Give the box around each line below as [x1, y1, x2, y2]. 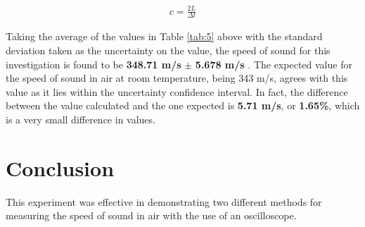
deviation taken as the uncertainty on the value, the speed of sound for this [6, 42, 331, 57]
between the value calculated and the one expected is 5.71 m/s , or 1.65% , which [6, 98, 360, 113]
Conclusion [6, 153, 115, 182]
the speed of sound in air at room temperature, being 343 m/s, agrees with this [6, 70, 348, 85]
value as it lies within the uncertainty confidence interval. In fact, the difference [6, 84, 348, 99]
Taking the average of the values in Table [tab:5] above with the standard [6, 29, 323, 44]
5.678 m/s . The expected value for [195, 56, 352, 71]
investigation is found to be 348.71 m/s [6, 56, 181, 71]
